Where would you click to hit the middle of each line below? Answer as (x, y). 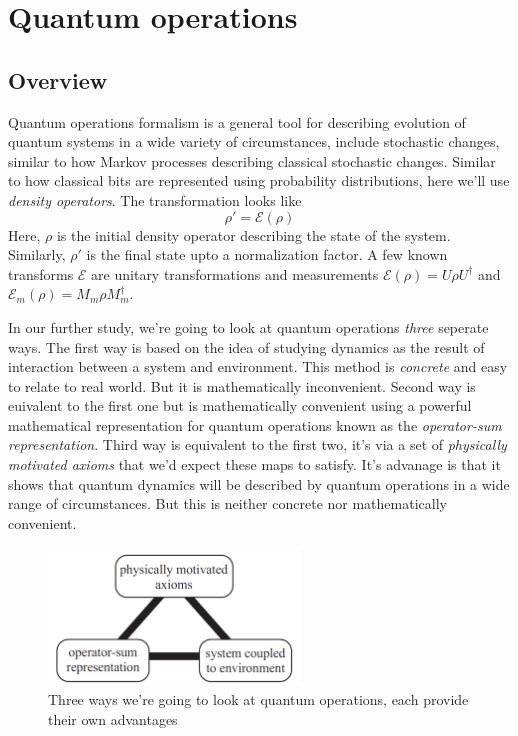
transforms (41, 273)
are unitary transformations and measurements (235, 273)
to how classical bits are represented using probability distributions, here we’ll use (259, 180)
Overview (58, 79)
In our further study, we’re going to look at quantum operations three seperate (248, 326)
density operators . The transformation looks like (155, 199)
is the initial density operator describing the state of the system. (253, 234)
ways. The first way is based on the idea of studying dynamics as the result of (246, 346)
